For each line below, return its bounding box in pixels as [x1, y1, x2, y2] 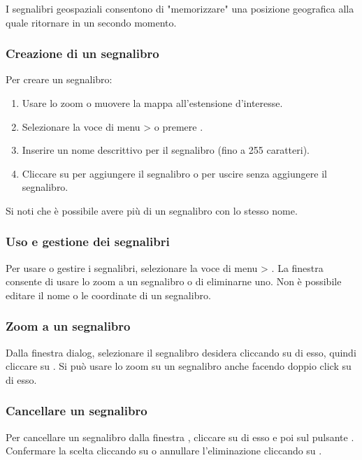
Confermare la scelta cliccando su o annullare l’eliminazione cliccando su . [6, 443, 322, 458]
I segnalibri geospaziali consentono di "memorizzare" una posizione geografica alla [6, 1, 354, 15]
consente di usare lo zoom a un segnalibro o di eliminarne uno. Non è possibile [6, 274, 342, 289]
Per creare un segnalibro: [6, 72, 113, 87]
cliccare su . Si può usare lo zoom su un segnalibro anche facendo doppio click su [6, 359, 352, 373]
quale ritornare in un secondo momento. [6, 15, 177, 29]
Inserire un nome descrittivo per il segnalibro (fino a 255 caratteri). [22, 143, 310, 157]
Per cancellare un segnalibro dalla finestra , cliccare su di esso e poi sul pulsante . [6, 429, 354, 444]
